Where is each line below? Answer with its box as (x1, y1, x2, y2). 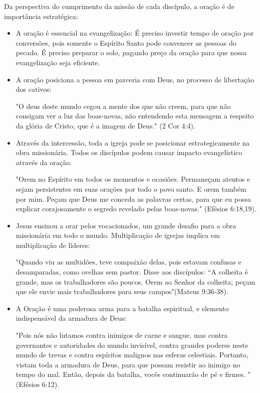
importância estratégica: (4, 11, 78, 21)
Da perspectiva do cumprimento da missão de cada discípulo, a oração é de (4, 1, 234, 11)
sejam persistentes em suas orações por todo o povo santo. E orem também (16, 183, 246, 194)
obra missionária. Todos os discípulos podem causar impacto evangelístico (16, 147, 242, 158)
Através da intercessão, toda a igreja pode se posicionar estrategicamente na (16, 137, 250, 148)
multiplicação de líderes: (16, 239, 90, 250)
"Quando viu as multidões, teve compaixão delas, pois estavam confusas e (16, 256, 241, 267)
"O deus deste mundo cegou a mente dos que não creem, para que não (16, 100, 231, 111)
